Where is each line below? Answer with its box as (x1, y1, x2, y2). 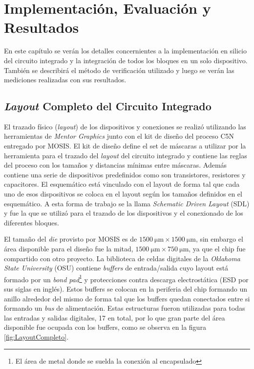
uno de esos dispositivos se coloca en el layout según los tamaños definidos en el (4, 189, 242, 199)
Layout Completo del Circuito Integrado (4, 98, 212, 114)
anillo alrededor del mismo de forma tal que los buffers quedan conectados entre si (4, 293, 250, 303)
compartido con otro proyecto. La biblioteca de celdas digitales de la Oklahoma (4, 253, 241, 263)
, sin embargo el (195, 234, 243, 244)
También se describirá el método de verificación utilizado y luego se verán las (4, 65, 234, 75)
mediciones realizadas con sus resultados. (4, 74, 127, 85)
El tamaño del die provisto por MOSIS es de (4, 234, 137, 244)
